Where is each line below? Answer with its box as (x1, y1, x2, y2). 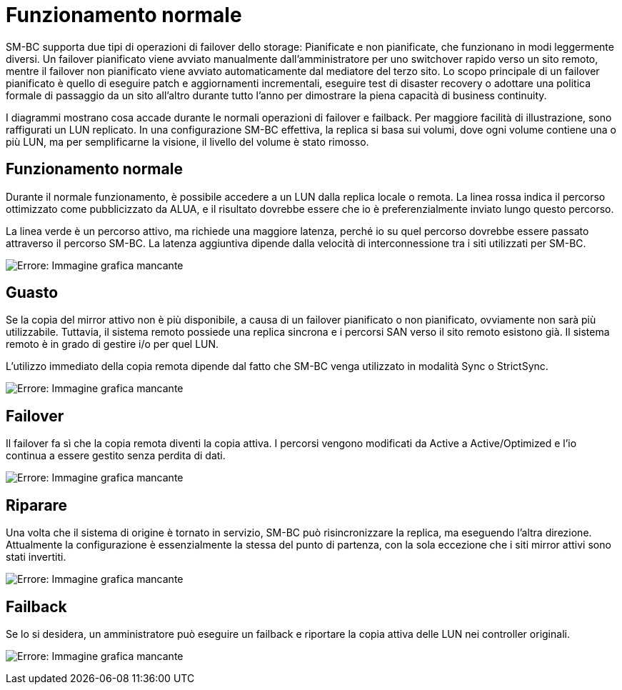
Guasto (6, 284, 59, 302)
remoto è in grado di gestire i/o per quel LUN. (6, 338, 219, 351)
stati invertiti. (6, 551, 66, 564)
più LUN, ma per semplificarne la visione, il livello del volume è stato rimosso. (6, 135, 369, 148)
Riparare (6, 496, 68, 514)
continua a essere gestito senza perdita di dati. (6, 449, 226, 462)
